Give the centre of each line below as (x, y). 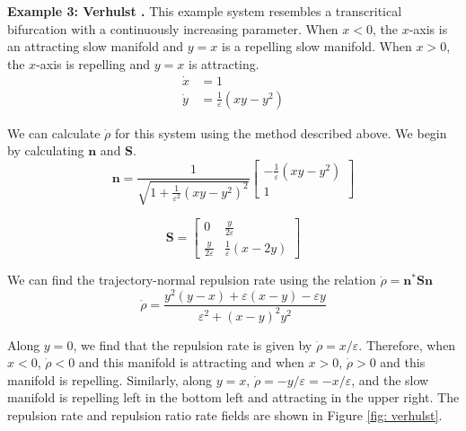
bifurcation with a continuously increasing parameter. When (173, 28)
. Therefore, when (407, 344)
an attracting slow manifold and (96, 46)
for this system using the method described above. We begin (281, 132)
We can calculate (54, 132)
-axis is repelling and (93, 63)
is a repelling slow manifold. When (317, 46)
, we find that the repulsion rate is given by (193, 344)
